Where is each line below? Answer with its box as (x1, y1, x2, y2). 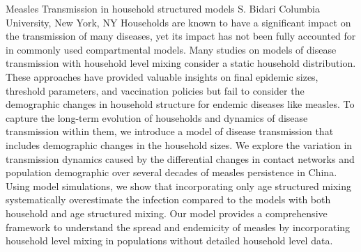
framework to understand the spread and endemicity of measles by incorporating (6, 219, 351, 234)
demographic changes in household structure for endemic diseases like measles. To (6, 97, 355, 111)
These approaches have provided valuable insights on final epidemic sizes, (6, 69, 318, 84)
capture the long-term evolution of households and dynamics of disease (6, 110, 308, 125)
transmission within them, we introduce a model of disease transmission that (6, 124, 334, 139)
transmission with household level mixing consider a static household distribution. (6, 56, 356, 70)
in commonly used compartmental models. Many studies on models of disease (6, 42, 337, 56)
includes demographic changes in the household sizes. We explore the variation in (6, 137, 353, 152)
